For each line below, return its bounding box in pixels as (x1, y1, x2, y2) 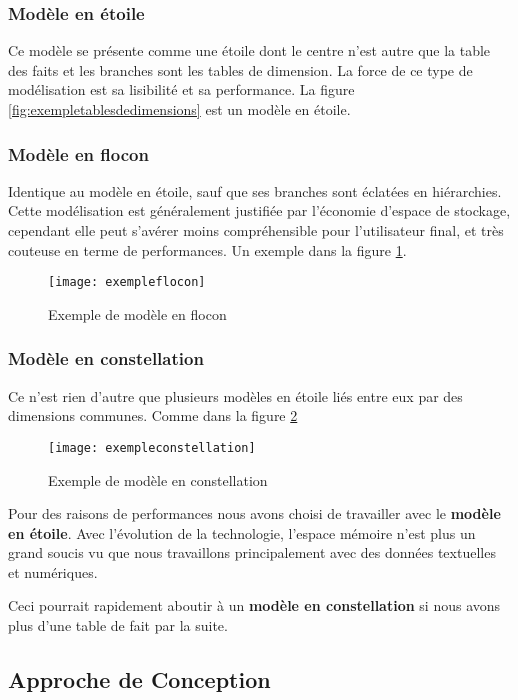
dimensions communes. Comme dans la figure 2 (8, 405, 298, 426)
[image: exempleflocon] (48, 275, 206, 290)
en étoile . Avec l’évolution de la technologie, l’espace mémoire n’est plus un (8, 522, 476, 543)
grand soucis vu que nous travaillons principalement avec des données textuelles (8, 542, 496, 563)
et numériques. (8, 561, 98, 582)
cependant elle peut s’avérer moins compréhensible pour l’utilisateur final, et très (8, 220, 504, 240)
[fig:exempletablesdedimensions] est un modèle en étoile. (8, 99, 351, 119)
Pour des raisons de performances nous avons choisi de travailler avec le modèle (8, 503, 501, 524)
